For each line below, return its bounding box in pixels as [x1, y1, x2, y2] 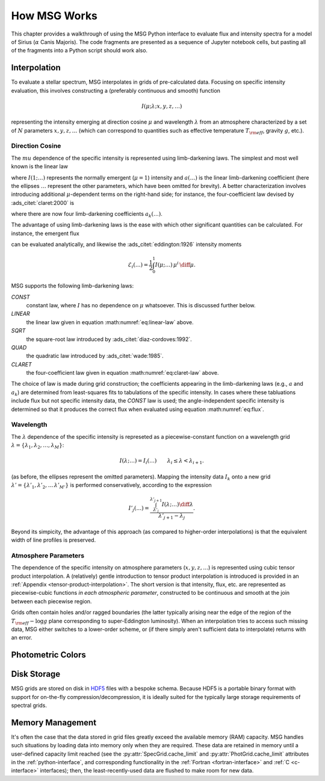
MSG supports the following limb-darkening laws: [11, 282, 134, 289]
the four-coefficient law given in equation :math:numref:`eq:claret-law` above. [26, 369, 219, 377]
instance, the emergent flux [11, 230, 79, 237]
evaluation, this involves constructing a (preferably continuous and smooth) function [11, 87, 221, 94]
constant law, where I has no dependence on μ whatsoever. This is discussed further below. [26, 301, 256, 309]
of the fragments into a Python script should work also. [11, 47, 147, 54]
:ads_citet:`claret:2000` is [11, 199, 75, 206]
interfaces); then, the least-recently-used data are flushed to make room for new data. [40, 767, 254, 774]
